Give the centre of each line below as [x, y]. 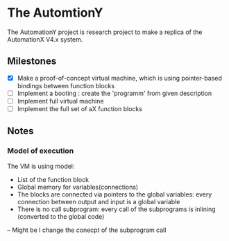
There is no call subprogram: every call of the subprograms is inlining [117, 209]
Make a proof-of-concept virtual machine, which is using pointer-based [119, 78]
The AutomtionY [55, 13]
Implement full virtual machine [60, 101]
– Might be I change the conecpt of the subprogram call [87, 230]
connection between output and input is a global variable [99, 201]
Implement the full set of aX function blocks [79, 108]
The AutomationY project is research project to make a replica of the [105, 32]
